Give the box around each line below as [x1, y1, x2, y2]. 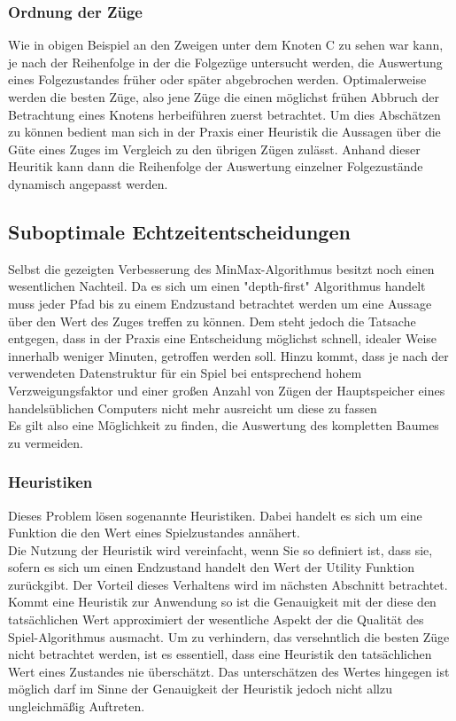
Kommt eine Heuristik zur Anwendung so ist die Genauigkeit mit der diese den [8, 592, 437, 611]
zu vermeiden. [8, 433, 83, 451]
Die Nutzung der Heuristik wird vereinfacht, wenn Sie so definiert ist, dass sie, [8, 540, 433, 559]
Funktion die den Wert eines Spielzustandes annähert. [8, 523, 300, 542]
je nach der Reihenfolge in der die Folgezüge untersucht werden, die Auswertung [8, 52, 443, 71]
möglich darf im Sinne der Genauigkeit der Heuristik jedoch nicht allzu [8, 679, 392, 698]
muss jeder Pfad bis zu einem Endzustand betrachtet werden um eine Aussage [8, 294, 432, 312]
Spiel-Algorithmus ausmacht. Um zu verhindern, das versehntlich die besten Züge [8, 627, 450, 646]
